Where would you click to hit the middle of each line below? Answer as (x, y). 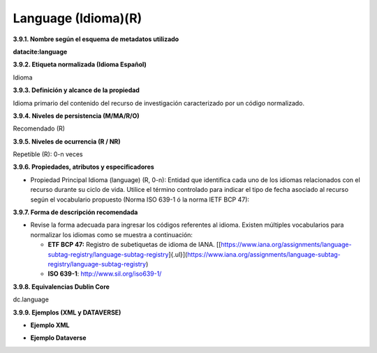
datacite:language (40, 52)
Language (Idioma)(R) (77, 18)
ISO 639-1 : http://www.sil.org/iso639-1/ (105, 274)
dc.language (31, 299)
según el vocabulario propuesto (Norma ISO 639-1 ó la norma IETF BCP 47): (140, 200)
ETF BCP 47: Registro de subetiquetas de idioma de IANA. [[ (134, 245)
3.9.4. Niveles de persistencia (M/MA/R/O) (76, 116)
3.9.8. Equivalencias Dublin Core (61, 287)
